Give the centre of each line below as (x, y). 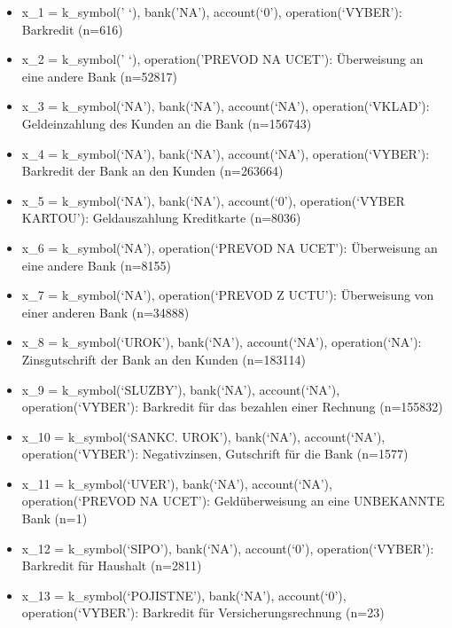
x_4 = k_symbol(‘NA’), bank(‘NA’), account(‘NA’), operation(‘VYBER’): (226, 153)
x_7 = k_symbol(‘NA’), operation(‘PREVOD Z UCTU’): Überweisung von (228, 295)
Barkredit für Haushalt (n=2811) (112, 565)
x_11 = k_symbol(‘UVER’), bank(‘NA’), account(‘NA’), (177, 483)
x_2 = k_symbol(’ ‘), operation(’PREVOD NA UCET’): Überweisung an (222, 59)
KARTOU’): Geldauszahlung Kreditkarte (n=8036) (161, 218)
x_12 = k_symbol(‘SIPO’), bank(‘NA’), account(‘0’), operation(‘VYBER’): (228, 548)
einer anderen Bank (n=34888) (105, 312)
